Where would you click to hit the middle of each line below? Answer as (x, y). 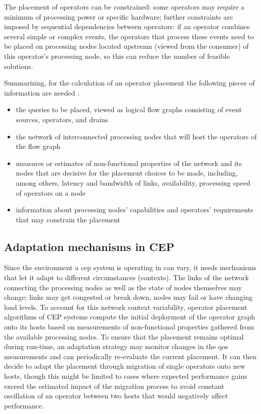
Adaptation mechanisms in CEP (89, 246)
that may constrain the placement (68, 219)
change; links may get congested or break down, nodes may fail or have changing (128, 297)
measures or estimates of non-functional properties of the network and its (129, 163)
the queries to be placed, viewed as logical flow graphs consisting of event (129, 109)
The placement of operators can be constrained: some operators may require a (124, 7)
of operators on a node (51, 192)
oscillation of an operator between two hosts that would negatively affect (116, 396)
